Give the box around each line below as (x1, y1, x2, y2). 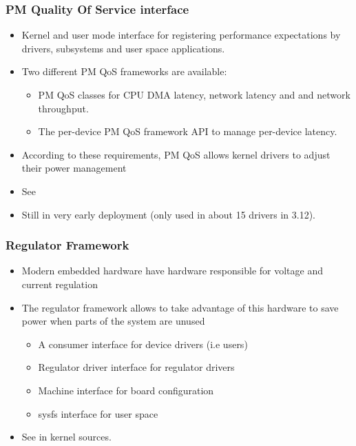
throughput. (38, 101, 89, 115)
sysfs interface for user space (38, 406, 158, 420)
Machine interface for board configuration (38, 383, 214, 397)
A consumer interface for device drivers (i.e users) (38, 336, 248, 351)
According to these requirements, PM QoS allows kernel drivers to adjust (21, 147, 331, 161)
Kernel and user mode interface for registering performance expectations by (21, 28, 341, 42)
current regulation (21, 276, 98, 291)
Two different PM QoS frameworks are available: (21, 64, 227, 79)
